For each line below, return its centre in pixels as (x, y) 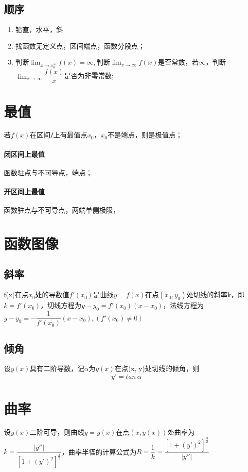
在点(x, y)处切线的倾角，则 (157, 368)
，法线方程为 (184, 305)
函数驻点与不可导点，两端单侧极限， (62, 210)
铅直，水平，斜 (39, 29)
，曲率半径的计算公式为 (99, 451)
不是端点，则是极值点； (145, 135)
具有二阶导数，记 (57, 368)
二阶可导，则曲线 (57, 432)
